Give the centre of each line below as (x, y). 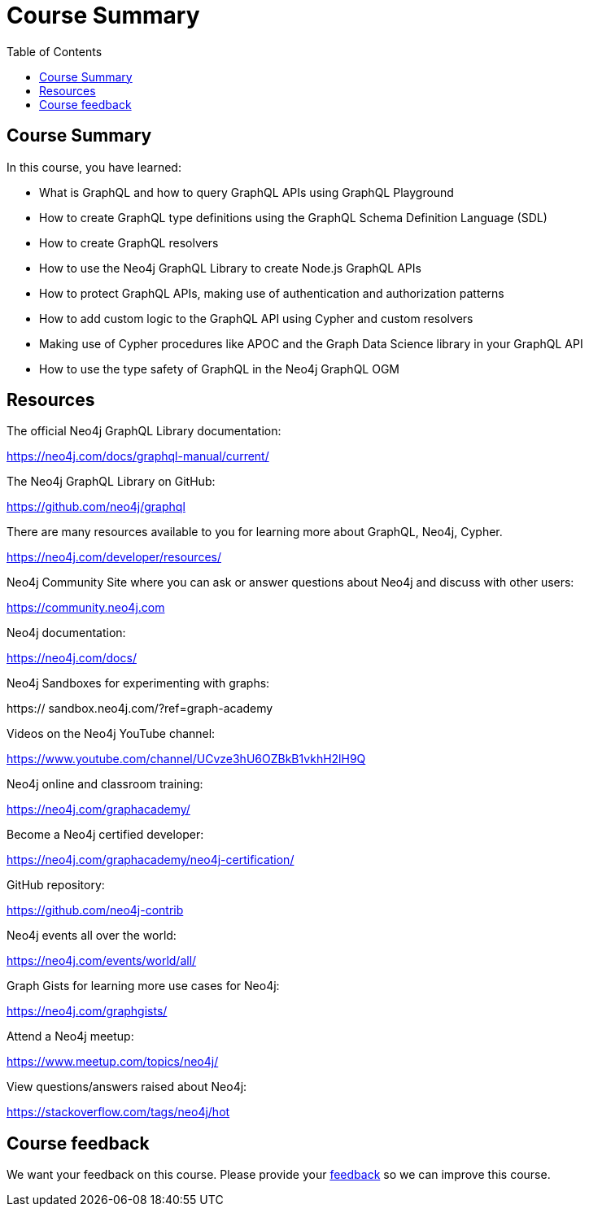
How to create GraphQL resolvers (129, 242)
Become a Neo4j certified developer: (105, 835)
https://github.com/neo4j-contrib (95, 910)
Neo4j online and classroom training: (105, 784)
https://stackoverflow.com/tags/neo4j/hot (118, 1112)
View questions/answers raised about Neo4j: (127, 1087)
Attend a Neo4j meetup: (70, 1036)
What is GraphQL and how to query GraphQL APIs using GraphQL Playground (247, 192)
